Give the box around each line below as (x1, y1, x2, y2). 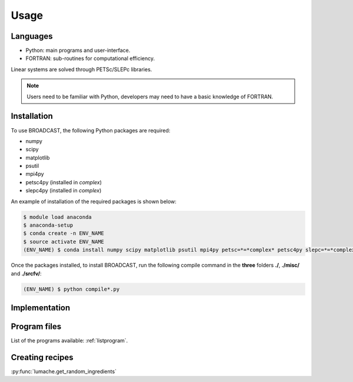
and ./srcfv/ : (11, 270, 42, 277)
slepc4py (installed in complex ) (25, 187, 102, 194)
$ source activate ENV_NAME (23, 238, 104, 245)
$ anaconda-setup (23, 222, 74, 229)
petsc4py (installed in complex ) (25, 178, 102, 185)
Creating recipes (11, 352, 74, 362)
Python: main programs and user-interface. (25, 47, 131, 54)
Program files (11, 321, 62, 331)
